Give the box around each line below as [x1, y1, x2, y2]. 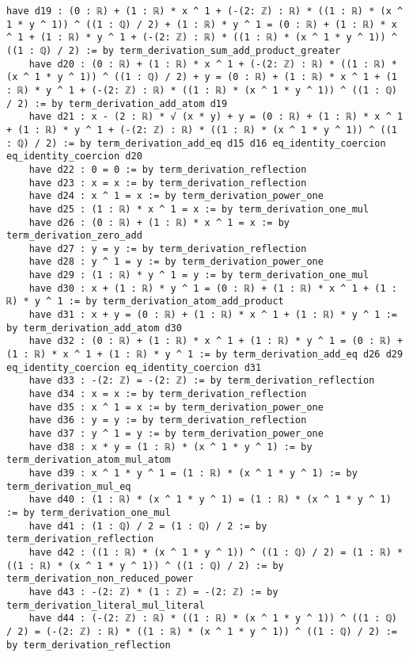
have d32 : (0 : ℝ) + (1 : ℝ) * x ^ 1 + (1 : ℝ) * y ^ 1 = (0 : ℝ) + [28, 335, 403, 347]
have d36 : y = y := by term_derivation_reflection [28, 414, 307, 426]
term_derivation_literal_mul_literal [6, 599, 205, 611]
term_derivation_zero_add [6, 230, 142, 242]
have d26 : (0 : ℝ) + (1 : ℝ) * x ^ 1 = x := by [28, 216, 290, 228]
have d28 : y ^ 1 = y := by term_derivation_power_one [28, 256, 324, 268]
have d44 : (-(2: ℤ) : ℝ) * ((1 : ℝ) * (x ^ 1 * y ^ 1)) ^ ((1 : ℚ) [28, 613, 397, 625]
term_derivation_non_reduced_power [6, 573, 194, 585]
